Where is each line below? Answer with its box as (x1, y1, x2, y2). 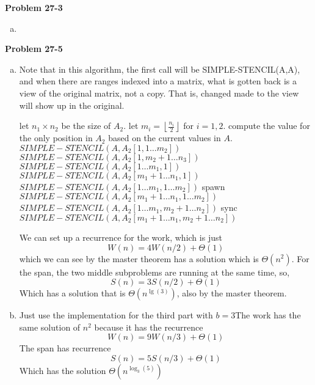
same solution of (19, 320, 81, 333)
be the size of (61, 119, 111, 132)
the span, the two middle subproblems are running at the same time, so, (19, 265, 290, 278)
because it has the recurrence (94, 320, 203, 333)
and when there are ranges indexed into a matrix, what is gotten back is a (19, 75, 297, 87)
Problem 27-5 (5, 42, 63, 55)
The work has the (235, 309, 301, 321)
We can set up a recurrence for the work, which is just (19, 230, 222, 243)
